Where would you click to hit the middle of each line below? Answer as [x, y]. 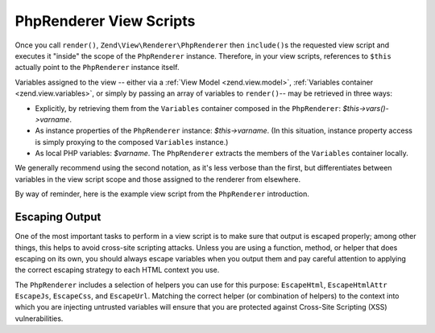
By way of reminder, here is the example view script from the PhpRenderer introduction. [162, 194]
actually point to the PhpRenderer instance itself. [97, 68]
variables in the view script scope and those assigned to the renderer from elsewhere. [158, 179]
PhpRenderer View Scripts [105, 21]
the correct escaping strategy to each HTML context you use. [117, 270]
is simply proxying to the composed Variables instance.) [132, 142]
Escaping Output [58, 217]
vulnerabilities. [39, 319]
